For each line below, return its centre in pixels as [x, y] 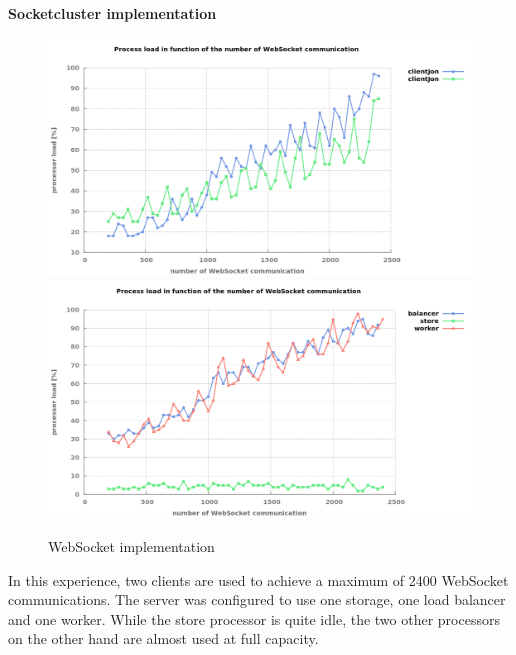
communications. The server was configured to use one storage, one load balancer [257, 599]
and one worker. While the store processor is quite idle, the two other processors [254, 618]
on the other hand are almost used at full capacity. [163, 638]
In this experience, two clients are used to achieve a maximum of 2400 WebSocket [258, 579]
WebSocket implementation [131, 545]
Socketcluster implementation [112, 13]
